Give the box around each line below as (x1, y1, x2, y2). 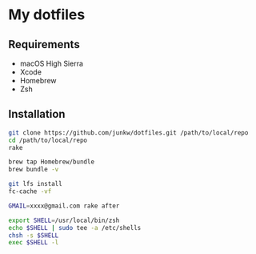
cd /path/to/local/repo (8, 136, 88, 144)
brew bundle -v (8, 166, 59, 174)
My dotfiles (8, 6, 86, 24)
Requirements (8, 38, 80, 51)
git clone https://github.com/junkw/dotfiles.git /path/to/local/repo (8, 128, 249, 137)
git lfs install (8, 180, 62, 188)
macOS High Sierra (19, 58, 84, 68)
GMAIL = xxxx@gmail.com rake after (8, 202, 120, 210)
